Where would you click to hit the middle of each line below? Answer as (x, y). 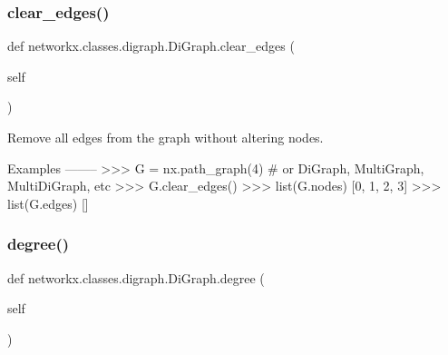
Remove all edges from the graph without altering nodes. (166, 137)
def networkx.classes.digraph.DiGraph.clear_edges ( (151, 46)
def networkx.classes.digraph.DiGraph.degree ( (136, 277)
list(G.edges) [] (48, 203)
